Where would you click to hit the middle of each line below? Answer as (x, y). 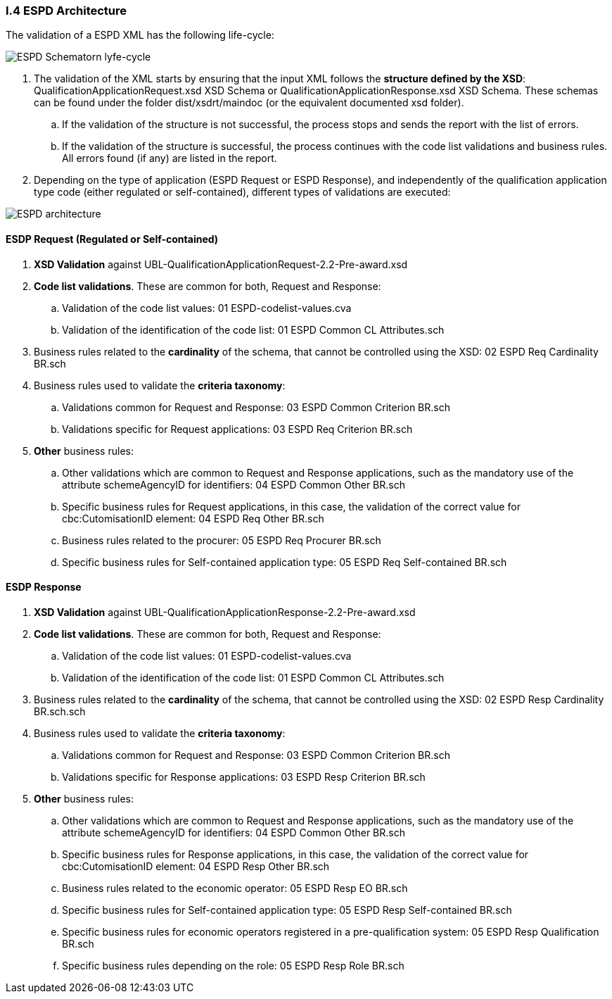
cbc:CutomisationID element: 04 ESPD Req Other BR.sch (193, 518)
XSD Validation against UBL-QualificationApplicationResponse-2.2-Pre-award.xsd (225, 612)
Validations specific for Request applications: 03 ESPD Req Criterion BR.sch (237, 429)
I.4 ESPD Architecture (66, 11)
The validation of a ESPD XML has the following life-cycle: (140, 35)
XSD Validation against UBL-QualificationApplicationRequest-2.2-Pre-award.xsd (221, 264)
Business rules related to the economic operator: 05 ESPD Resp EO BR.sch (235, 888)
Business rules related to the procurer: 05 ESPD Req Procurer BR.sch (222, 540)
